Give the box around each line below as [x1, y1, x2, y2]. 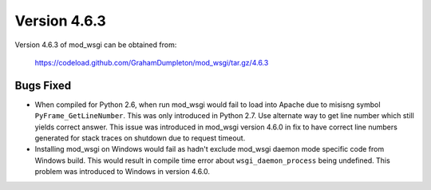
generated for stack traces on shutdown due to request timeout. [34, 133, 246, 143]
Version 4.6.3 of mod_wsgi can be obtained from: [14, 40, 177, 49]
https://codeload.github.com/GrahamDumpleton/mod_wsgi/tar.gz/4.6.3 [34, 57, 269, 67]
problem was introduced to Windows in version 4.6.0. [34, 167, 211, 176]
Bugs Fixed [14, 78, 72, 92]
